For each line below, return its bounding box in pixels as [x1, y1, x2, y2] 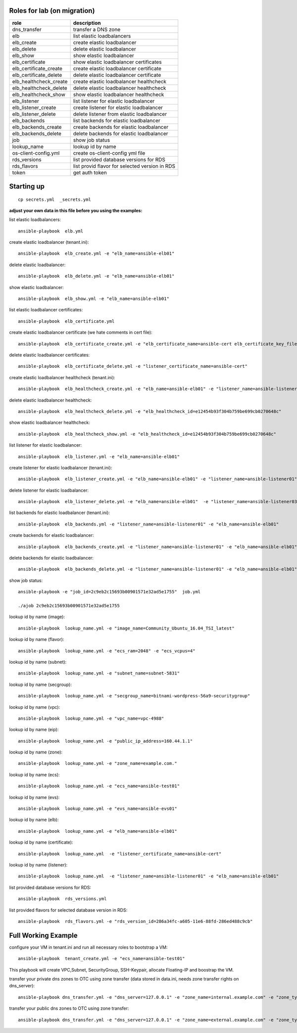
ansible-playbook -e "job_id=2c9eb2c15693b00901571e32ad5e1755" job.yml [18, 589, 201, 595]
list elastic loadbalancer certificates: [9, 307, 83, 313]
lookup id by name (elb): [9, 817, 59, 823]
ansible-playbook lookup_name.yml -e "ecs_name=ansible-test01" [18, 783, 180, 789]
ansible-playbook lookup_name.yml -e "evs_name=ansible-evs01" [18, 806, 178, 811]
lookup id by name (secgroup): [9, 682, 72, 688]
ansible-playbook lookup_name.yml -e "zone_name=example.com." [18, 761, 178, 766]
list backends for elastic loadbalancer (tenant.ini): [9, 510, 110, 516]
